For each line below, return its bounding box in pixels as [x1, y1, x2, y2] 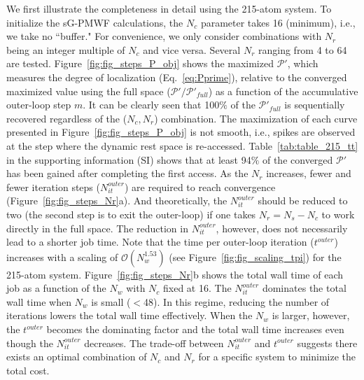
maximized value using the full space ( [6, 83, 171, 98]
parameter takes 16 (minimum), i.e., [200, 15, 356, 29]
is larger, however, [272, 308, 350, 323]
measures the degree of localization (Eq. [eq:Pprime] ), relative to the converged [6, 69, 347, 84]
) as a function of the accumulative [208, 83, 358, 98]
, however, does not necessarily [216, 220, 348, 235]
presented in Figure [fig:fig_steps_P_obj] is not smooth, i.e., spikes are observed [6, 125, 356, 139]
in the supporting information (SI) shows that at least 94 [6, 152, 251, 167]
